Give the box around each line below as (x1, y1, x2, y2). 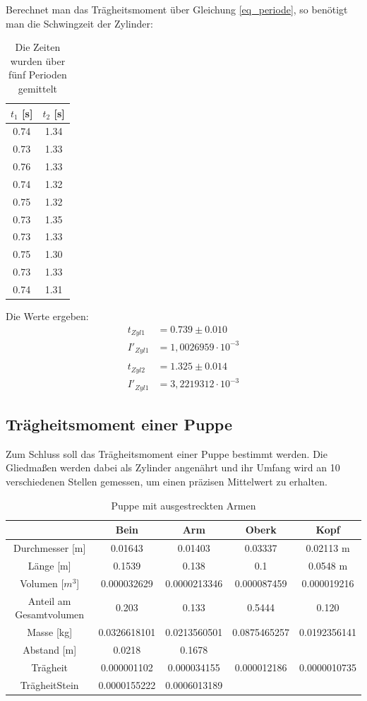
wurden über (10, 53, 66, 68)
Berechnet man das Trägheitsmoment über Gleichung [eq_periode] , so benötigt (6, 2, 348, 16)
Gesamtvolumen (15, 607, 85, 622)
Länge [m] (28, 558, 71, 572)
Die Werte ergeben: (6, 309, 89, 324)
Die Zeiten (15, 40, 61, 54)
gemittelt (18, 81, 58, 95)
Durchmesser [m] (13, 541, 86, 555)
